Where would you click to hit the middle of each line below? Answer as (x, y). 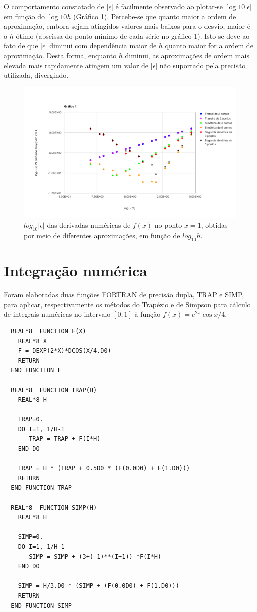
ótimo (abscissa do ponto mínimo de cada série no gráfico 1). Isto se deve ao (133, 36)
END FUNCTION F (36, 371)
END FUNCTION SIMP (42, 606)
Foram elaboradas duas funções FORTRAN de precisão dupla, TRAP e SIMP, (124, 295)
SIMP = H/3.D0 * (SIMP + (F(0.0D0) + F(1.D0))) (99, 586)
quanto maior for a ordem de (209, 46)
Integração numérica (76, 271)
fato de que (21, 46)
